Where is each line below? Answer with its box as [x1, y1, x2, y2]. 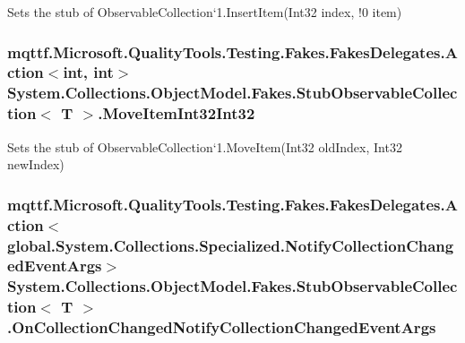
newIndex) [7, 155, 65, 174]
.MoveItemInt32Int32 [98, 102, 255, 124]
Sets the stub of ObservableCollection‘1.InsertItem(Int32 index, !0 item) [7, 3, 402, 21]
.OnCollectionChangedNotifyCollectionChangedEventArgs [7, 316, 436, 339]
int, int [63, 61, 114, 83]
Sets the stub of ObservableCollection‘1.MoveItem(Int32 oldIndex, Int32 [7, 137, 402, 156]
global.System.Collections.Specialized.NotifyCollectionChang [7, 234, 454, 256]
